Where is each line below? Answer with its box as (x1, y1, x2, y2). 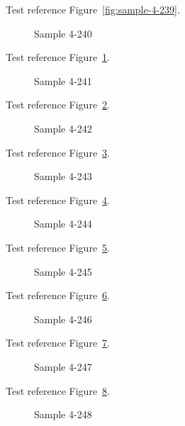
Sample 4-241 (34, 73, 92, 88)
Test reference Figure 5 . (6, 240, 110, 254)
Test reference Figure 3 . (6, 145, 110, 159)
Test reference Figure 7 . (6, 335, 110, 350)
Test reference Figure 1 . (6, 50, 110, 65)
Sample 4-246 (34, 311, 92, 326)
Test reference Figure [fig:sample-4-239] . (6, 2, 180, 16)
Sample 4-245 (34, 264, 92, 279)
